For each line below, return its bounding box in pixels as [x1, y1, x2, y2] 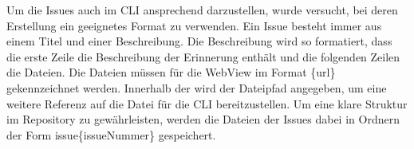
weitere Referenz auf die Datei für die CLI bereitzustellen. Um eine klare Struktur [6, 95, 408, 112]
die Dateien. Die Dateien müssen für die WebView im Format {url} [6, 64, 336, 80]
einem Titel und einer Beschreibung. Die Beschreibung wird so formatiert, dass [6, 33, 392, 49]
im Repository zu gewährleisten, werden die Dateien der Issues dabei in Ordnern [6, 111, 400, 127]
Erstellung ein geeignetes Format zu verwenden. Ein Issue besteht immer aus [6, 17, 382, 33]
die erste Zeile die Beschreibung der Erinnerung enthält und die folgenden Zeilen [6, 48, 400, 65]
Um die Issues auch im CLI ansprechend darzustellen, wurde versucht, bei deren [6, 2, 398, 18]
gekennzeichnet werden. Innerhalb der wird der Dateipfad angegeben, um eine [6, 79, 387, 96]
